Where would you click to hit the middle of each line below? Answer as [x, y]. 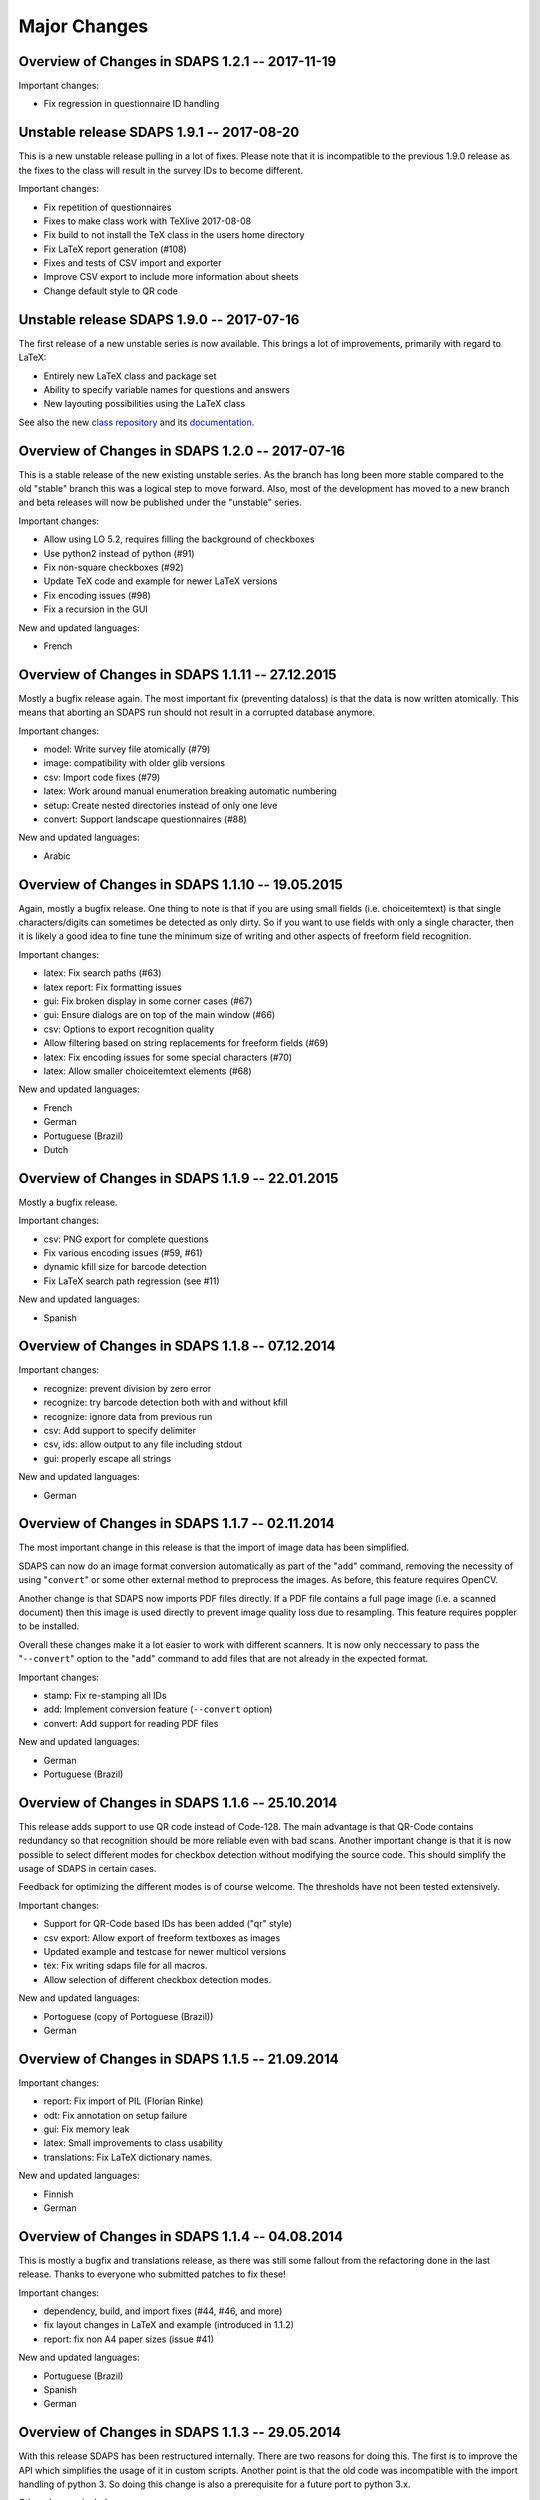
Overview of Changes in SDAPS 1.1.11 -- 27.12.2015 [177, 674]
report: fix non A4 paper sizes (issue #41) [129, 2339]
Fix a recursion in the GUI [96, 609]
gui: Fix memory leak [86, 2129]
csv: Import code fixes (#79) [102, 777]
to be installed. [49, 1626]
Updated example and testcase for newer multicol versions [165, 1951]
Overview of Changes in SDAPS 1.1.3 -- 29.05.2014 [180, 2432]
